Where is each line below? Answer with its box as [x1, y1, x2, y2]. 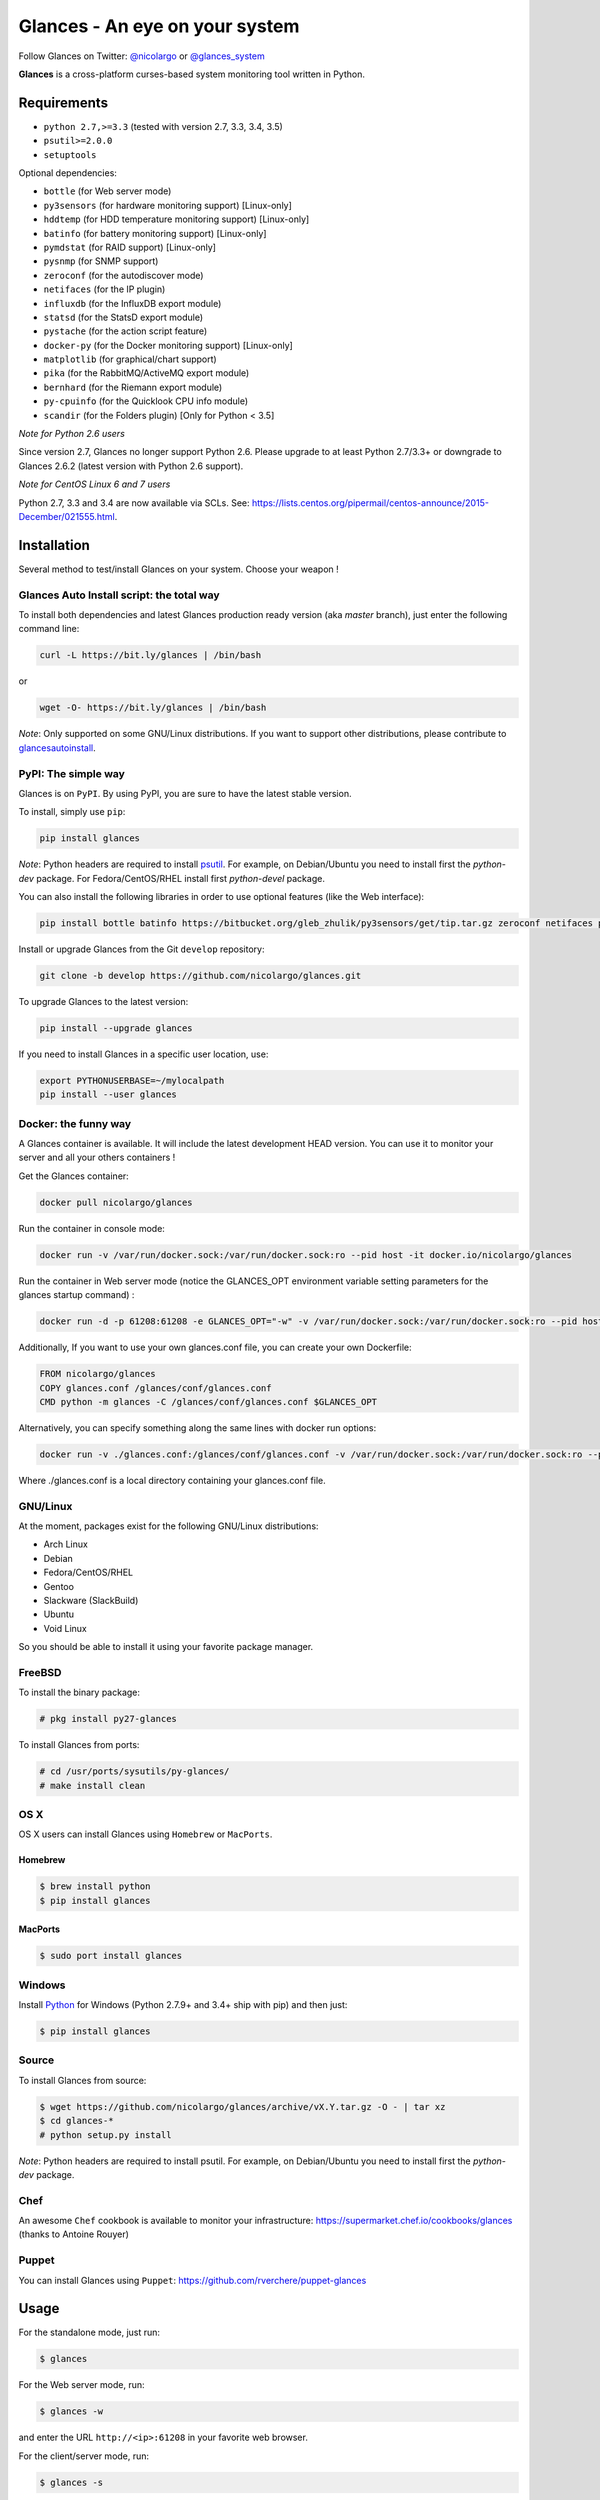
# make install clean [39, 1780, 146, 1791]
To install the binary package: [18, 1686, 140, 1699]
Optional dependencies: [18, 167, 117, 179]
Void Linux [43, 1622, 87, 1634]
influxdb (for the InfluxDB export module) [43, 297, 222, 309]
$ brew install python [39, 1881, 151, 1892]
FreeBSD [18, 1665, 62, 1679]
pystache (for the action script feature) [43, 325, 208, 337]
